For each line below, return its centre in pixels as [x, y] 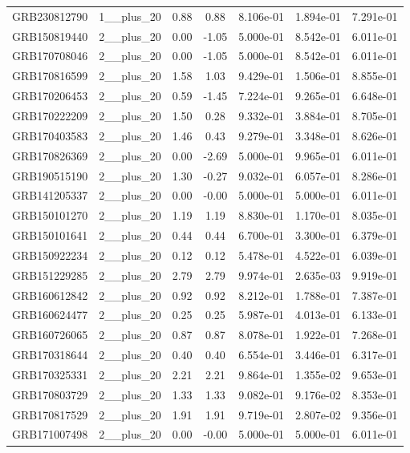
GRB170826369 [50, 155]
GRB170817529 [50, 414]
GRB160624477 [50, 315]
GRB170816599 [50, 76]
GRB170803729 [50, 394]
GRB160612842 [50, 295]
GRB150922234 [50, 255]
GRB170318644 [50, 355]
